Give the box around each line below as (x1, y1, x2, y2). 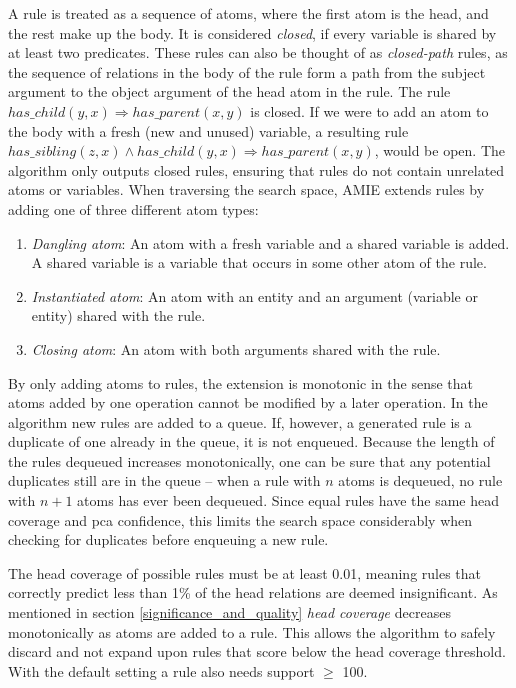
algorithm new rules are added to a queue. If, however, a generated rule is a (8, 411, 472, 432)
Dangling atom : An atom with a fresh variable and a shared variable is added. (31, 232, 510, 253)
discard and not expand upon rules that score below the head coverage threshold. (8, 641, 506, 662)
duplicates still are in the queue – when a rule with (8, 470, 321, 491)
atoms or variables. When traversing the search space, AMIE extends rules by (8, 179, 485, 200)
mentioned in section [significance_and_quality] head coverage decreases (8, 602, 451, 623)
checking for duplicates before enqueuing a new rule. (8, 529, 329, 550)
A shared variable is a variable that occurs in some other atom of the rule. (31, 252, 487, 273)
